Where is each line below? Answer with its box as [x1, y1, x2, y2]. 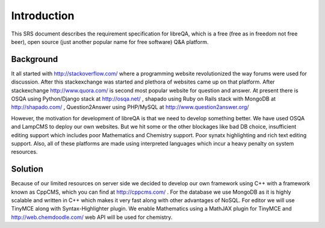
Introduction [11, 9, 75, 22]
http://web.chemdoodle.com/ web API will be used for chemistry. [11, 214, 173, 221]
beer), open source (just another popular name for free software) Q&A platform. [11, 38, 209, 45]
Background [11, 54, 58, 64]
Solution [11, 164, 43, 174]
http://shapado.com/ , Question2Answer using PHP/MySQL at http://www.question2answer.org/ [11, 103, 249, 111]
